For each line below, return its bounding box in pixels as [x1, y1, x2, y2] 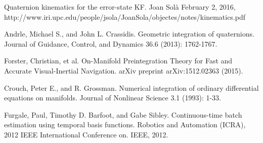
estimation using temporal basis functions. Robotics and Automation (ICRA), [4, 119, 246, 130]
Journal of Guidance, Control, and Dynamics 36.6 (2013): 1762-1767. [4, 38, 217, 49]
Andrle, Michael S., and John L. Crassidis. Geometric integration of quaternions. [4, 28, 254, 39]
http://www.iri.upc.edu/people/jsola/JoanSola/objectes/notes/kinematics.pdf [4, 11, 246, 22]
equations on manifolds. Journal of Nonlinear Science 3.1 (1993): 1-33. [4, 92, 222, 103]
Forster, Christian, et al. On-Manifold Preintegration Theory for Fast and [4, 55, 233, 66]
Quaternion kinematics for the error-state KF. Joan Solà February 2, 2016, [4, 2, 236, 12]
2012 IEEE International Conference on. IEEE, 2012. [4, 129, 168, 139]
